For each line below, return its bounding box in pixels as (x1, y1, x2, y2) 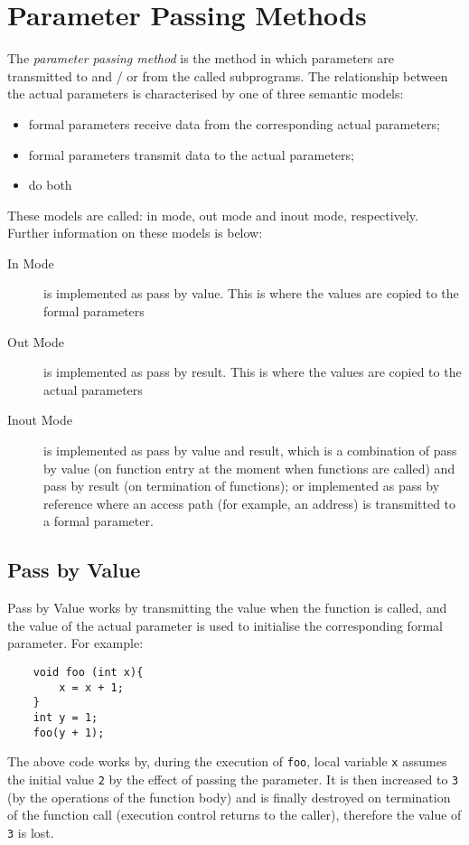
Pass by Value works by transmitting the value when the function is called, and (7, 598, 447, 617)
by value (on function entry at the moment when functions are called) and (43, 458, 455, 477)
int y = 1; (33, 710, 98, 724)
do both (28, 175, 72, 194)
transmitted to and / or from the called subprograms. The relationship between (7, 66, 448, 85)
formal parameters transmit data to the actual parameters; (28, 145, 354, 164)
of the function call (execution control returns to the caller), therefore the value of (7, 805, 462, 824)
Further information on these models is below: (7, 223, 263, 242)
